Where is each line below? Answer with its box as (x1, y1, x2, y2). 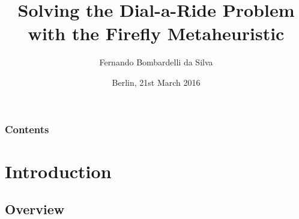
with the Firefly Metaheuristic (28, 21, 285, 46)
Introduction (5, 158, 112, 183)
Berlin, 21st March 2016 (112, 76, 201, 88)
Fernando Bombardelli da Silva (99, 56, 213, 68)
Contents (5, 121, 49, 136)
